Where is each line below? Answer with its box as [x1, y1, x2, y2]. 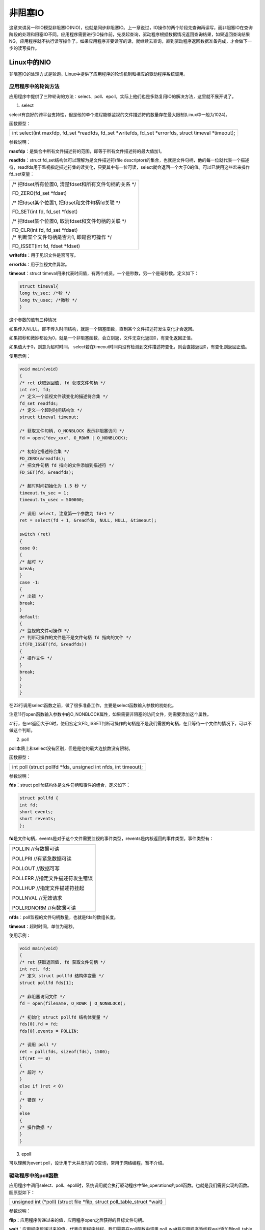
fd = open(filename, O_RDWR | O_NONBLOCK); [19, 1001, 126, 1006]
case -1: [19, 580, 41, 585]
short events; [19, 809, 53, 814]
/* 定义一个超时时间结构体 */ [19, 407, 83, 413]
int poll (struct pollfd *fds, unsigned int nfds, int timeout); [12, 763, 143, 770]
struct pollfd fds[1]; [19, 980, 74, 985]
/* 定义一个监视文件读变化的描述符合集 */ [19, 394, 108, 400]
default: [19, 614, 41, 619]
